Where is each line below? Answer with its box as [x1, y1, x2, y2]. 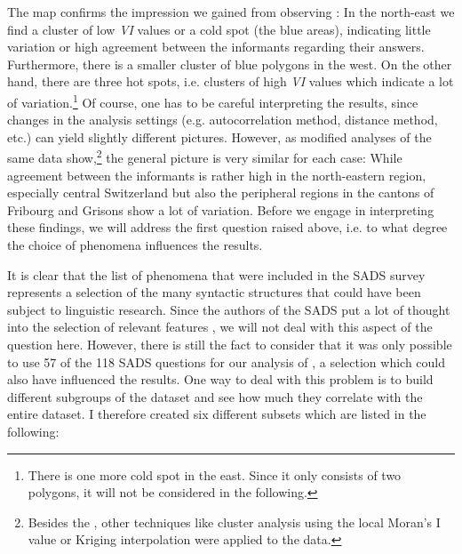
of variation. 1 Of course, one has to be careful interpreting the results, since [7, 90, 418, 111]
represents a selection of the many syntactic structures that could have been [7, 283, 421, 301]
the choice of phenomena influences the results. [7, 236, 263, 254]
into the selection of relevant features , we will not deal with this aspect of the [7, 317, 433, 336]
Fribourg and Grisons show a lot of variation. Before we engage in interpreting [7, 200, 434, 219]
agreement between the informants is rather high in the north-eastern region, [7, 165, 426, 184]
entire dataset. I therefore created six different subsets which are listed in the [7, 405, 426, 423]
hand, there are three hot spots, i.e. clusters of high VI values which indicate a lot [7, 72, 454, 91]
